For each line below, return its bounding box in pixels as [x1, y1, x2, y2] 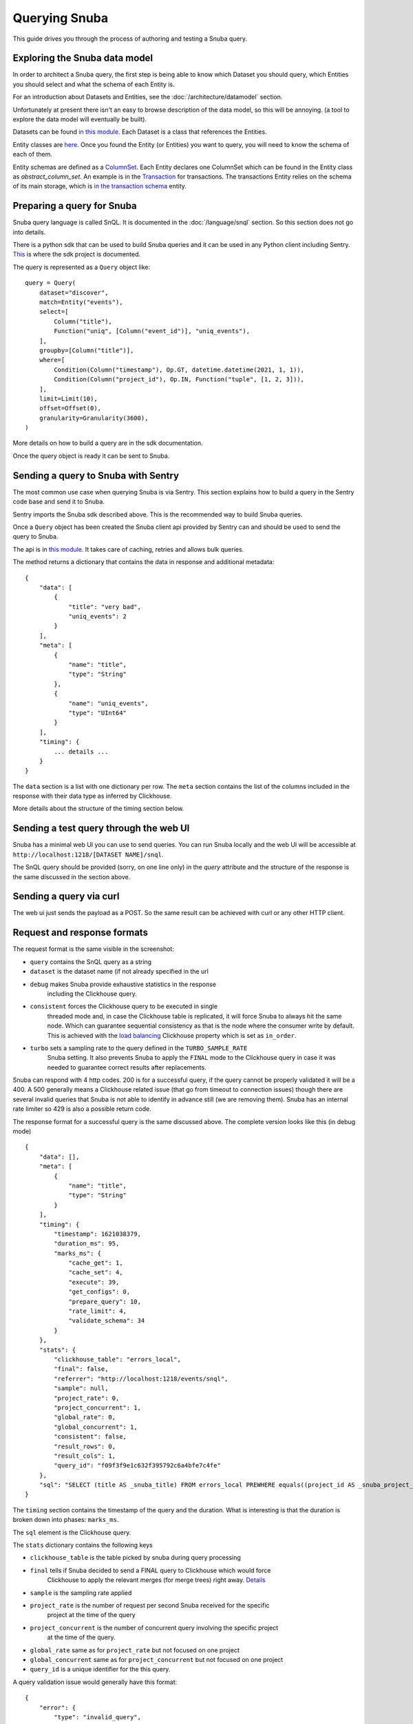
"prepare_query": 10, [68, 1297, 141, 1305]
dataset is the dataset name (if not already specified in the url [30, 968, 209, 976]
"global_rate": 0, [54, 1414, 116, 1421]
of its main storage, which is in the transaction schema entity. [12, 182, 187, 190]
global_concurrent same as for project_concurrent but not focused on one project [30, 1655, 284, 1663]
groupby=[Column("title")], [39, 346, 134, 354]
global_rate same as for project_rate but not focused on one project [30, 1645, 240, 1654]
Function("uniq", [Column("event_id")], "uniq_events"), [54, 328, 251, 335]
